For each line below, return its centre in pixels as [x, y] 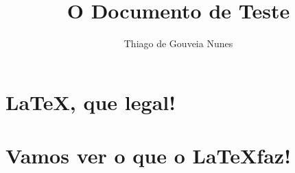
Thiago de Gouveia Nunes [178, 43]
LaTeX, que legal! [91, 102]
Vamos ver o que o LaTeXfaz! [148, 156]
